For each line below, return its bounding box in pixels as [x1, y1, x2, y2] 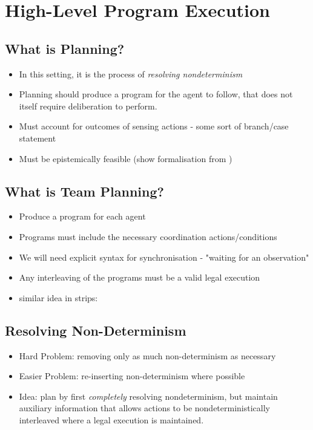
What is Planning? [5, 39, 125, 57]
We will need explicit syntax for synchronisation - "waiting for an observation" [19, 250, 309, 263]
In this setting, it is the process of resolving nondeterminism [19, 67, 243, 80]
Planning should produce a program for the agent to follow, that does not [19, 88, 293, 100]
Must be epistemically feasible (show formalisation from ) [19, 152, 232, 165]
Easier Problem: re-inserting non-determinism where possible [19, 370, 245, 382]
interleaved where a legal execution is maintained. [19, 413, 204, 426]
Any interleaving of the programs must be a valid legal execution [19, 271, 260, 284]
